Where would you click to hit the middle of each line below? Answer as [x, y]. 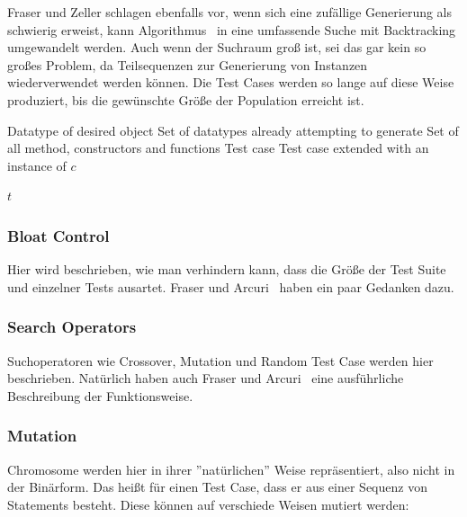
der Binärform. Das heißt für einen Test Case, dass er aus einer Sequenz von [217, 487]
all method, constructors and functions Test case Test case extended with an [218, 148]
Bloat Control [58, 235]
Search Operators [72, 327]
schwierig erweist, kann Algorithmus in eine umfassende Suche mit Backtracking [232, 29]
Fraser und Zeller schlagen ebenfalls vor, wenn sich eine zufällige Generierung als [230, 12]
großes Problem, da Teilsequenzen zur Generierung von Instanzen [188, 64]
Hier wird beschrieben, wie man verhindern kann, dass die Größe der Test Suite [227, 269]
